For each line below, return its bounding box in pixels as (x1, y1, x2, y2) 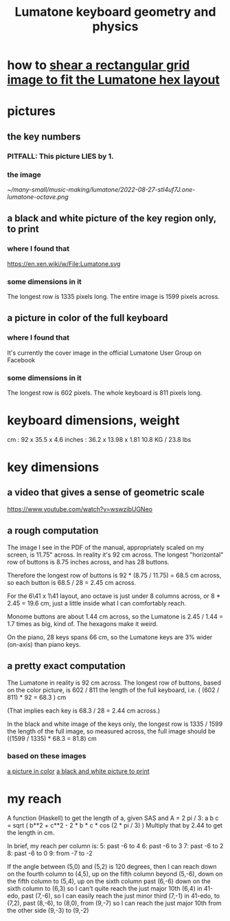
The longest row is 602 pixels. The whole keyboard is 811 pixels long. (7, 388, 203, 397)
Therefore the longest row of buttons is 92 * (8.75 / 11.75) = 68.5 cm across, (7, 571, 222, 579)
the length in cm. (7, 828, 55, 836)
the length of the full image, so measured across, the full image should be (7, 726, 216, 735)
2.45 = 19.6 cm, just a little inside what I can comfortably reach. (7, 599, 187, 607)
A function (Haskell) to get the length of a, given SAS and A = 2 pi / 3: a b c (7, 814, 219, 822)
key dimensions (7, 460, 100, 475)
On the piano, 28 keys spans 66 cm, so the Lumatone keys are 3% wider (7, 633, 213, 641)
